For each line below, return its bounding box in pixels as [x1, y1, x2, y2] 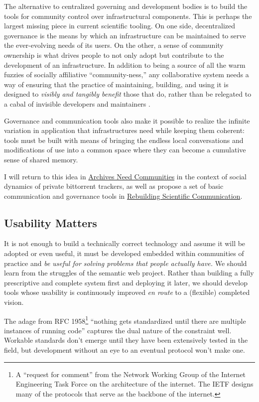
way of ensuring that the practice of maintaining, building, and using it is [4, 79, 229, 89]
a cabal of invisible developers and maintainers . [4, 98, 150, 109]
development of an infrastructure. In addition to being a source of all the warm [4, 59, 246, 70]
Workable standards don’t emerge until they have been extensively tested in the [4, 335, 248, 345]
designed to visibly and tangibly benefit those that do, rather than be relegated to [4, 89, 252, 99]
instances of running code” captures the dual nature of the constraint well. [4, 325, 232, 335]
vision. [4, 297, 24, 307]
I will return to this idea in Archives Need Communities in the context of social [4, 171, 247, 181]
